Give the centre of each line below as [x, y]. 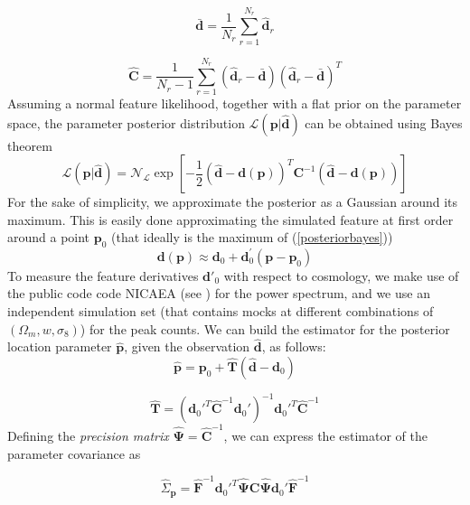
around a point [49, 237]
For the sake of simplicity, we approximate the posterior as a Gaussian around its [233, 202]
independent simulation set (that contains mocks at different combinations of [221, 310]
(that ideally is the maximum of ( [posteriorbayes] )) [252, 237]
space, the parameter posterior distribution [126, 122]
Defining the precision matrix [88, 436]
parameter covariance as [74, 453]
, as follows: [294, 346]
